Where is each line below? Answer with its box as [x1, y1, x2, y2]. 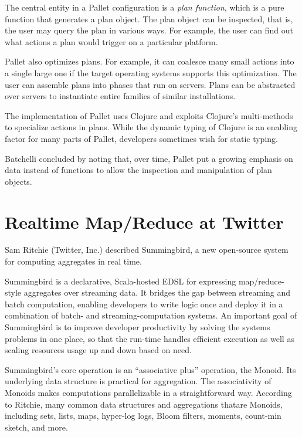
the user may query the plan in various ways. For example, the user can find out [5, 24, 293, 36]
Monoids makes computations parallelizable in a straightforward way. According [5, 386, 292, 398]
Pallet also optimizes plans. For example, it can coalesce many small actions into [5, 55, 294, 67]
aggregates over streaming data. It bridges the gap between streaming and [23, 286, 291, 299]
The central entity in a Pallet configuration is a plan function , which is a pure [5, 1, 284, 13]
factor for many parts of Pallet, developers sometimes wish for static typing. [5, 132, 278, 144]
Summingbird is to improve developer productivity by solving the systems [5, 321, 270, 333]
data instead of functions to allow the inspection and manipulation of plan [5, 164, 272, 176]
